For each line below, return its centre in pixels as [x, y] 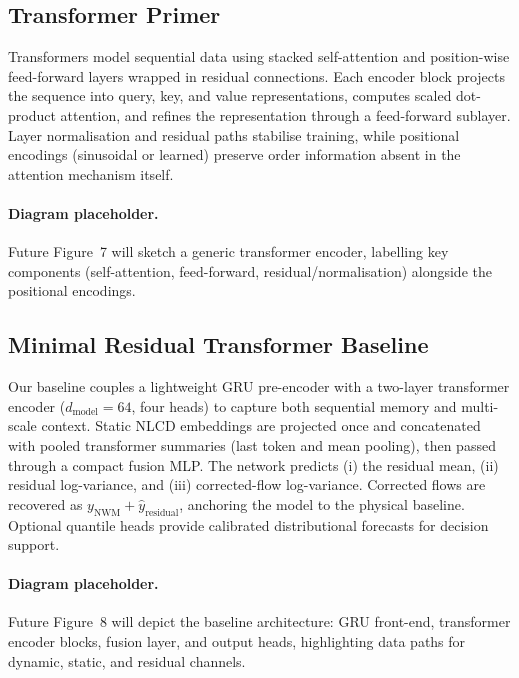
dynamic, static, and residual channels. [127, 660]
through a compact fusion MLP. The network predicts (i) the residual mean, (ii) [253, 464]
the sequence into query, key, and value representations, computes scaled [230, 95]
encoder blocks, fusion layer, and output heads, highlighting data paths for [237, 641]
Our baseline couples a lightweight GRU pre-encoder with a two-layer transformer [259, 386]
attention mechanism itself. [91, 173]
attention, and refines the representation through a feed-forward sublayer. [285, 114]
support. [34, 544]
